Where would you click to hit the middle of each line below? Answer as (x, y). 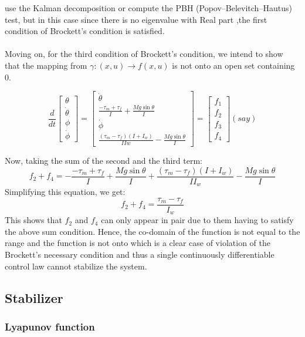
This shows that (33, 220)
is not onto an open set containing (233, 65)
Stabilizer (34, 297)
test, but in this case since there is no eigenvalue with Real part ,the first (136, 19)
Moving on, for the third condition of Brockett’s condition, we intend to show (144, 54)
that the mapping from (46, 65)
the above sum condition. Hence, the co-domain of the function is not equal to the (152, 231)
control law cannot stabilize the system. (76, 266)
